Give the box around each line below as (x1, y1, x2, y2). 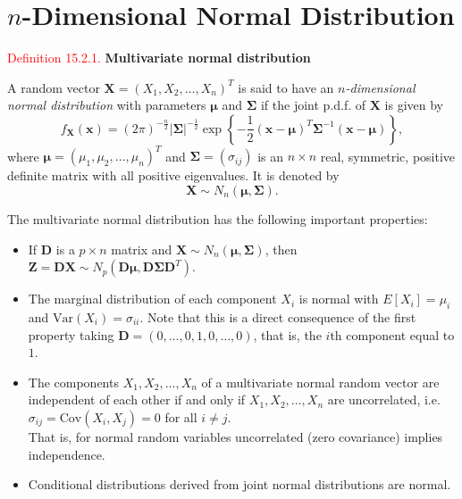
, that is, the (253, 325, 322, 344)
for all (164, 407, 197, 426)
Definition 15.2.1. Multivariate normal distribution (7, 48, 311, 67)
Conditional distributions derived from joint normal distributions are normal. (28, 475, 451, 494)
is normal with (298, 289, 379, 308)
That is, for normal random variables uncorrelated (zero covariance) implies (28, 427, 443, 445)
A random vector (7, 78, 100, 96)
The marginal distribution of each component (28, 289, 277, 308)
